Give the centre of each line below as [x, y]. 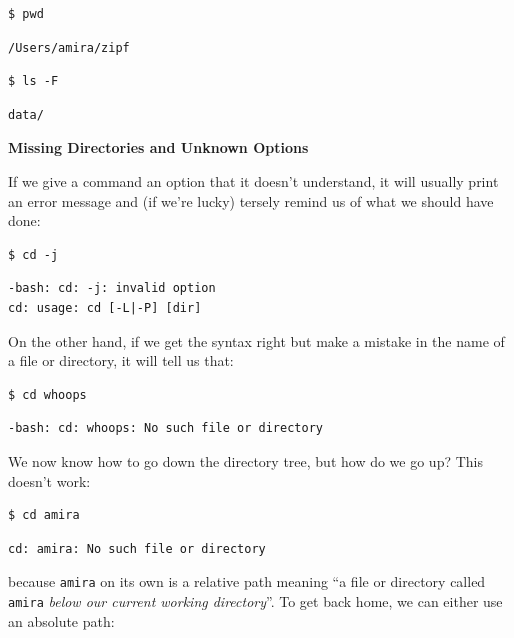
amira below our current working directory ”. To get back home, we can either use [255, 600]
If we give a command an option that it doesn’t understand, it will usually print [253, 180]
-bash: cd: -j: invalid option [112, 288]
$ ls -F [33, 81]
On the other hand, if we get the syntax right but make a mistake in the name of [256, 340]
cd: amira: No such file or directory [137, 548]
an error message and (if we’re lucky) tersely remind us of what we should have [251, 200]
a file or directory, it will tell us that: [121, 360]
